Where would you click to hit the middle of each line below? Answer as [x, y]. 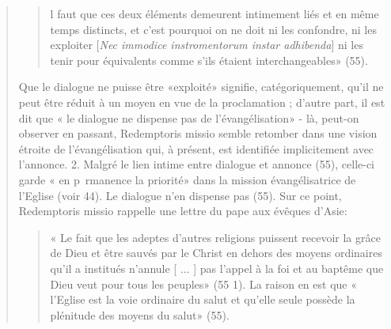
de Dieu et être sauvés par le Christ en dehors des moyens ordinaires [216, 253]
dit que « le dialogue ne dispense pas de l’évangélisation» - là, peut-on [189, 117]
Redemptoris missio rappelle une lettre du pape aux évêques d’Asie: [183, 211]
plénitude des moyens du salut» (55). [140, 314]
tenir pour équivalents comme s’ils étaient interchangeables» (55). [209, 60]
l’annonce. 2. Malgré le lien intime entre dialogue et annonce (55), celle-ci [197, 164]
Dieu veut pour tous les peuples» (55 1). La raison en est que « [203, 284]
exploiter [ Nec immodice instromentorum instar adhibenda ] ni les [207, 45]
